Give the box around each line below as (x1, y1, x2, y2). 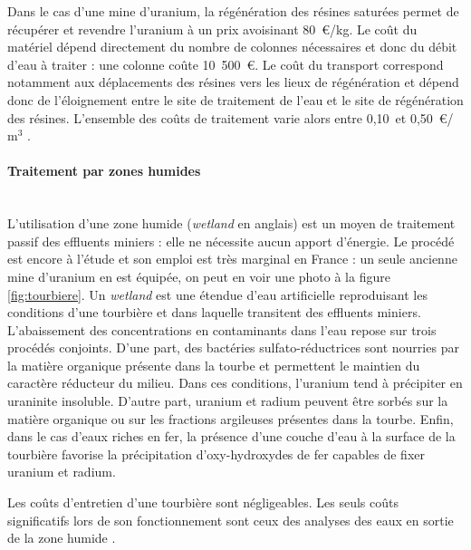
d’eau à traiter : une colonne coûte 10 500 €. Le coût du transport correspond (7, 54, 444, 73)
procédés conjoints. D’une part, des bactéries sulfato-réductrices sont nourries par (7, 338, 459, 357)
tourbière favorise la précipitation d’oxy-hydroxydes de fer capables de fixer (7, 444, 425, 463)
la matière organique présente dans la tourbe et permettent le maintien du (7, 355, 420, 374)
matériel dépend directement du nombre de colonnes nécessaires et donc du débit (7, 37, 457, 56)
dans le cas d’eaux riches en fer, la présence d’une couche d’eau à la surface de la (7, 427, 456, 446)
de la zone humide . (7, 528, 116, 547)
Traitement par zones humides (7, 161, 201, 180)
